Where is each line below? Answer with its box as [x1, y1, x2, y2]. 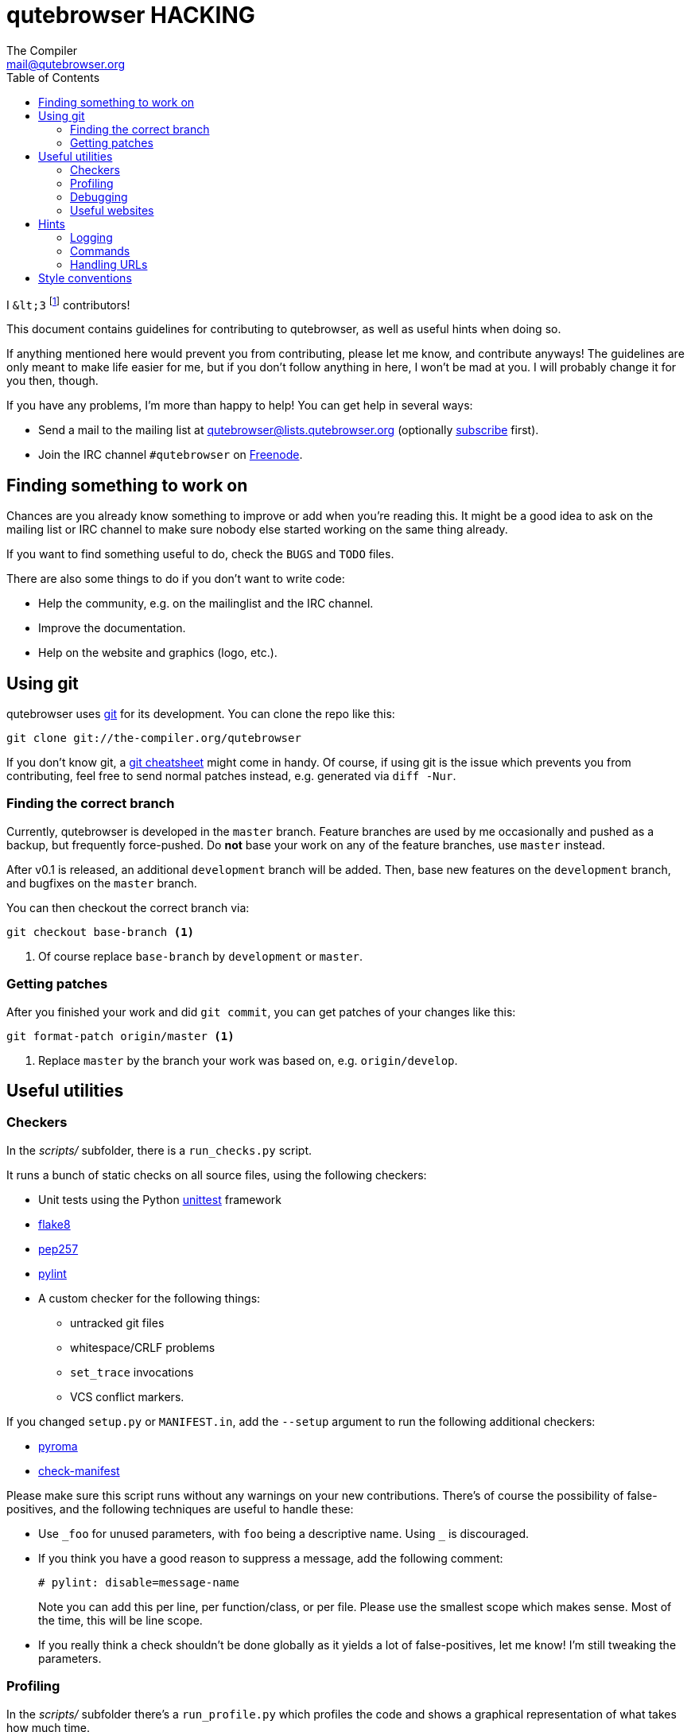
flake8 [38, 1217, 71, 1231]
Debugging [70, 189, 128, 204]
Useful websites [70, 203, 154, 217]
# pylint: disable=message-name [38, 1575, 239, 1589]
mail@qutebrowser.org [6, 56, 126, 71]
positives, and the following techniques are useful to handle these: [6, 1501, 354, 1516]
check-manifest [38, 1463, 120, 1478]
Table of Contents [6, 70, 100, 84]
